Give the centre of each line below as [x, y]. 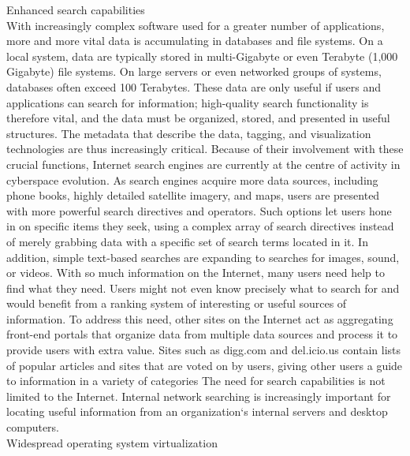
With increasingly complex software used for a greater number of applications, [196, 25]
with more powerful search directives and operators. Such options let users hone [199, 210]
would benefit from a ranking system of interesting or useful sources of [177, 303]
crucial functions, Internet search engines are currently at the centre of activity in [203, 164]
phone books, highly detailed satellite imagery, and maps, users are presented [193, 195]
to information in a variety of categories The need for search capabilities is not [196, 381]
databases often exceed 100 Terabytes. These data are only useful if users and [194, 86]
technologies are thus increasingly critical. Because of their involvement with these [205, 149]
